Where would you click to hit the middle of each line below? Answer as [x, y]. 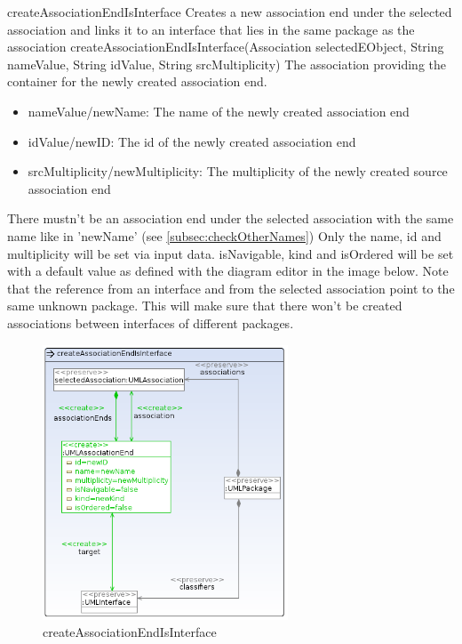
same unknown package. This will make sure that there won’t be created [205, 306]
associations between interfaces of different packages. [151, 322]
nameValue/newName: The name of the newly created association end [219, 111]
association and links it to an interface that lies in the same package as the [211, 29]
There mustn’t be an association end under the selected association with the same [231, 218]
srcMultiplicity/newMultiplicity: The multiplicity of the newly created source [238, 171]
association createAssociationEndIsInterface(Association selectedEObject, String [226, 47]
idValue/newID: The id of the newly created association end [192, 141]
